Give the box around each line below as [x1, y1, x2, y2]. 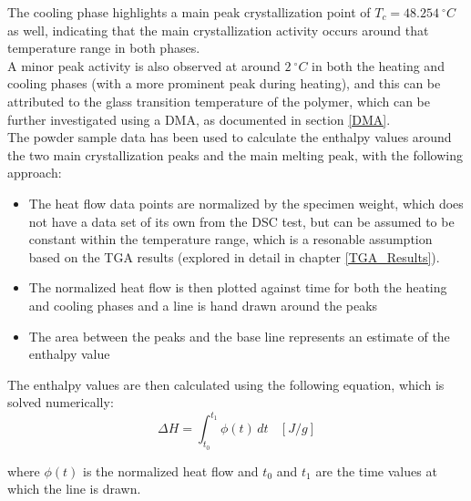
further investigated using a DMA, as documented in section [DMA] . [7, 109, 391, 128]
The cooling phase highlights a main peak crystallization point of [7, 3, 371, 21]
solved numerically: [7, 393, 114, 412]
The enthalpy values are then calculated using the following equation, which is [7, 374, 445, 394]
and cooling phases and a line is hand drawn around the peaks [28, 295, 378, 314]
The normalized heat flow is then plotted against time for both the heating [28, 278, 447, 297]
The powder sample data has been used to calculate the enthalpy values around [7, 128, 452, 147]
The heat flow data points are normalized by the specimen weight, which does [28, 193, 464, 212]
